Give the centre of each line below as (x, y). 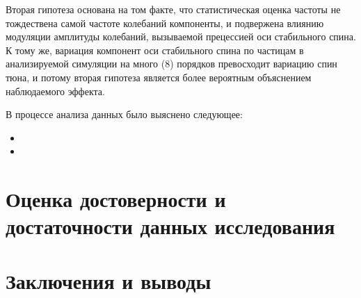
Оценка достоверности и (116, 199)
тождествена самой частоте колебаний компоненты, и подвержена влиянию (165, 23)
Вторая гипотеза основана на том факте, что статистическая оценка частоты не (173, 9)
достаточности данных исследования (170, 226)
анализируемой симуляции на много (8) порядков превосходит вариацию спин (171, 64)
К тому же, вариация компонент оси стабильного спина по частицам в (155, 50)
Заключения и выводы (109, 280)
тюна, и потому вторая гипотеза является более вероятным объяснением (159, 77)
